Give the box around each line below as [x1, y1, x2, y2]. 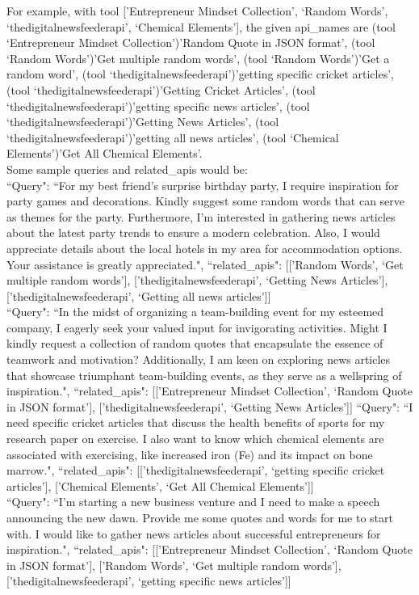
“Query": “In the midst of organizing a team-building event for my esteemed [6, 303, 384, 320]
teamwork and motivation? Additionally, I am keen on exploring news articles [6, 351, 391, 368]
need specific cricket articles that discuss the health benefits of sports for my [6, 414, 385, 431]
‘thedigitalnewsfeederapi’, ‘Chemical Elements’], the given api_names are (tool [6, 18, 396, 35]
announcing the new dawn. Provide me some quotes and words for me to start [6, 509, 393, 525]
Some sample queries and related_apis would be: [6, 160, 248, 177]
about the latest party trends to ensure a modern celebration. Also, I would [6, 224, 380, 241]
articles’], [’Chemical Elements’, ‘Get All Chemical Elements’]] [6, 477, 314, 494]
